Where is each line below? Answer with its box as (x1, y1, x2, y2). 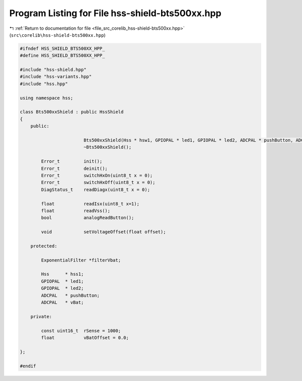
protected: (30, 243, 57, 249)
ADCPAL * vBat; (41, 299, 84, 305)
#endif (20, 363, 36, 369)
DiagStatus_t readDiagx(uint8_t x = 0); (41, 186, 150, 193)
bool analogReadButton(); (41, 215, 134, 221)
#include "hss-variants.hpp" (20, 74, 92, 80)
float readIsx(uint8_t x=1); (41, 201, 139, 207)
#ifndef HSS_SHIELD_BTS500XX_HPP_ (20, 45, 105, 51)
